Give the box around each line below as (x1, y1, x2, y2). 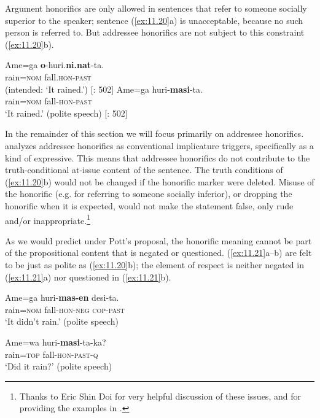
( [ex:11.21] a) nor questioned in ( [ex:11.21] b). (5, 270, 171, 283)
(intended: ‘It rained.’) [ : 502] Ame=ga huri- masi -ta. (5, 82, 203, 95)
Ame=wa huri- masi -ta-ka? (5, 335, 106, 348)
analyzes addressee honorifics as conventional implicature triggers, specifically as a (5, 139, 314, 152)
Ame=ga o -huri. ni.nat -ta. (5, 58, 104, 71)
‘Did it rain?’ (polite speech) (5, 360, 112, 373)
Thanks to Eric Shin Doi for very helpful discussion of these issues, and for (19, 389, 301, 402)
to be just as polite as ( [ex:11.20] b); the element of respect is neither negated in (5, 258, 304, 271)
